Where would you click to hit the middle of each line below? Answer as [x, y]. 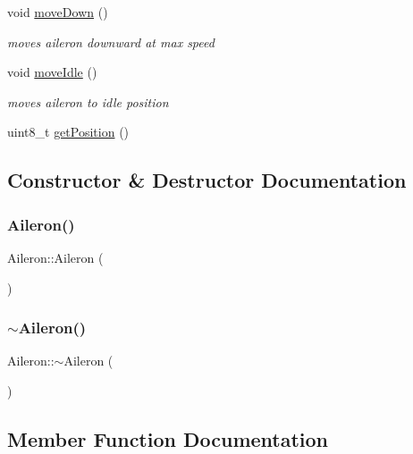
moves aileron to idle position [88, 101]
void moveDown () [58, 12]
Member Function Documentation [168, 438]
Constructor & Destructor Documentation [207, 180]
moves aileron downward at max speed [111, 42]
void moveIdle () [52, 72]
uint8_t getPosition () [68, 132]
